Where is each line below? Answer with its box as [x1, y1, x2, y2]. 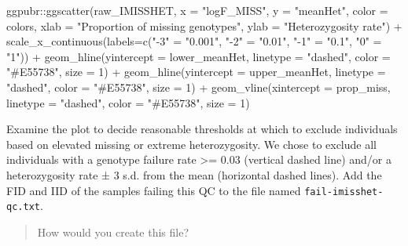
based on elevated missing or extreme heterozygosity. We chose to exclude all [6, 136, 377, 152]
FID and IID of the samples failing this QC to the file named [6, 182, 301, 198]
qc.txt [6, 201, 40, 213]
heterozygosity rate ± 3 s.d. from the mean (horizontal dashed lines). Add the [6, 166, 382, 183]
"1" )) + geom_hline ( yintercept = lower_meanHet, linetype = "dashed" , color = [6, 48, 391, 64]
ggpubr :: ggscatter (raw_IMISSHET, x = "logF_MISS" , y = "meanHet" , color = [6, 2, 388, 18]
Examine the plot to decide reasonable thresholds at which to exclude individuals [6, 121, 398, 137]
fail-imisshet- [304, 186, 384, 197]
